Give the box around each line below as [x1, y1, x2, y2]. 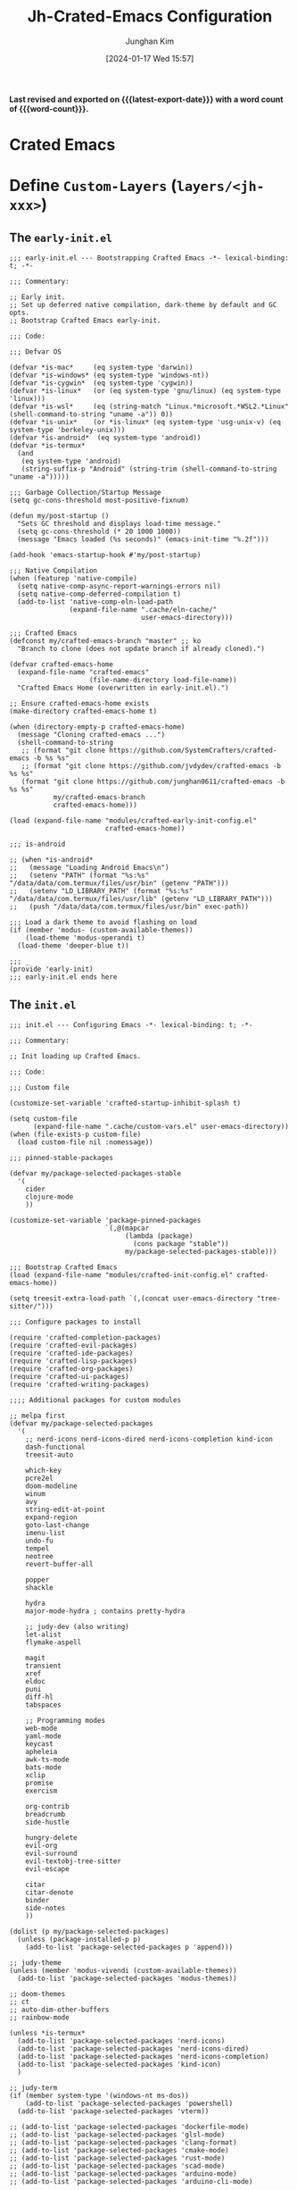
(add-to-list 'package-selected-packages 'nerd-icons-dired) [17, 2044, 250, 2053]
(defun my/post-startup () [9, 512, 110, 521]
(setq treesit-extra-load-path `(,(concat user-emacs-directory [9, 1293, 253, 1303]
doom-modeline [25, 1481, 78, 1491]
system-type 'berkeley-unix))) [9, 426, 126, 435]
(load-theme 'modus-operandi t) [25, 933, 145, 943]
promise [25, 1778, 54, 1787]
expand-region [25, 1512, 78, 1522]
